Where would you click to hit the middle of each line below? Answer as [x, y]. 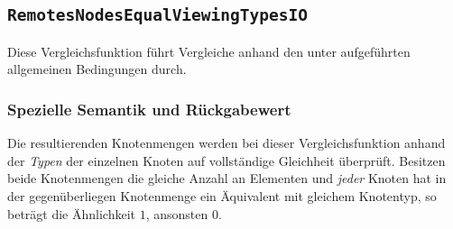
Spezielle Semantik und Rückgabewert [149, 109]
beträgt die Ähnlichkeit [72, 213]
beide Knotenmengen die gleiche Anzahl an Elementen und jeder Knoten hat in [227, 178]
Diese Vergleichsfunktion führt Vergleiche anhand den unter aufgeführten [209, 51]
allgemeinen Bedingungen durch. [97, 69]
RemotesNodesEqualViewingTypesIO [158, 15]
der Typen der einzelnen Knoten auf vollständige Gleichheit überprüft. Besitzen [226, 160]
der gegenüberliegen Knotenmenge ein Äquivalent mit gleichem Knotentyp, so [222, 195]
